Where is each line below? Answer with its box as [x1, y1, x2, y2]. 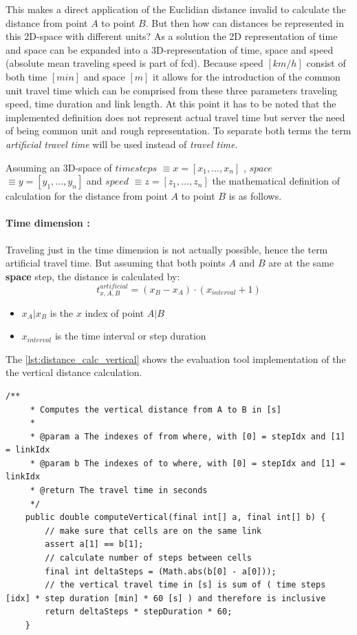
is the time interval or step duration [54, 329, 206, 343]
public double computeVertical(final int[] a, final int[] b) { [25, 512, 326, 523]
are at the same [268, 256, 334, 270]
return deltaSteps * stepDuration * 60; [45, 607, 232, 617]
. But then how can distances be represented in [145, 15, 344, 30]
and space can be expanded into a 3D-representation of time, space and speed [6, 42, 334, 56]
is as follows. [228, 189, 282, 203]
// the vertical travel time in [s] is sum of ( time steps [45, 580, 326, 590]
